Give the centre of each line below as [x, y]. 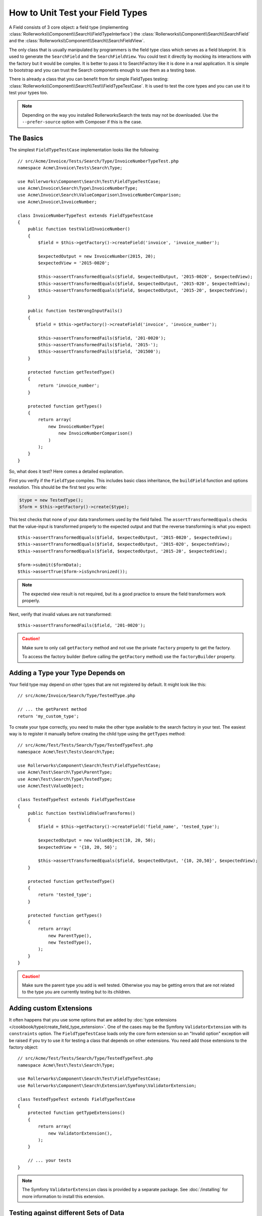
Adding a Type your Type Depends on [67, 673]
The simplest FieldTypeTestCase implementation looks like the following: [84, 150]
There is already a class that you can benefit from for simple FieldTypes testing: [89, 79]
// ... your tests [49, 1161]
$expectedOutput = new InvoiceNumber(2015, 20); [97, 256]
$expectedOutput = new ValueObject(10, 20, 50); [97, 840]
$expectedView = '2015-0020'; [74, 263]
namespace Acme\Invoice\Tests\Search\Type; [70, 168]
